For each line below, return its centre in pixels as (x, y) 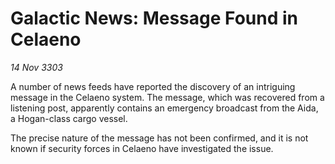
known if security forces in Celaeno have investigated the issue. (142, 148)
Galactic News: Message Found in (154, 18)
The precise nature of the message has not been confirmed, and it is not (159, 138)
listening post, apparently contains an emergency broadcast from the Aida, (164, 108)
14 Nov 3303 (36, 67)
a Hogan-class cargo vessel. (69, 118)
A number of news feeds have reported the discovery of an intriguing (153, 86)
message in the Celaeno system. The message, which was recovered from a (167, 97)
